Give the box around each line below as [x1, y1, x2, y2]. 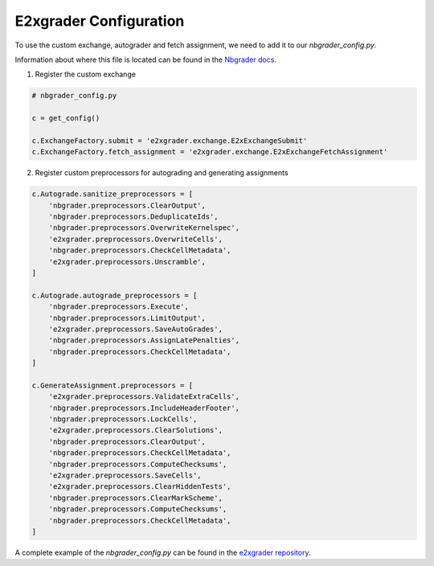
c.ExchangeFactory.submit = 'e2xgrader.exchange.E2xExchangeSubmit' [31, 136, 308, 145]
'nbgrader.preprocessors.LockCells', [48, 415, 198, 424]
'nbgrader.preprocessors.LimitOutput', [48, 314, 207, 322]
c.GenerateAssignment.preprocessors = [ [31, 380, 193, 390]
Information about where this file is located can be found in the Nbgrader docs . [14, 55, 277, 64]
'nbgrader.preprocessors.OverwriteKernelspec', [48, 224, 240, 232]
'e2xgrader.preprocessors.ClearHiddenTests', [48, 482, 231, 491]
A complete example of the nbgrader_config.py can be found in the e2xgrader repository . [14, 548, 311, 557]
